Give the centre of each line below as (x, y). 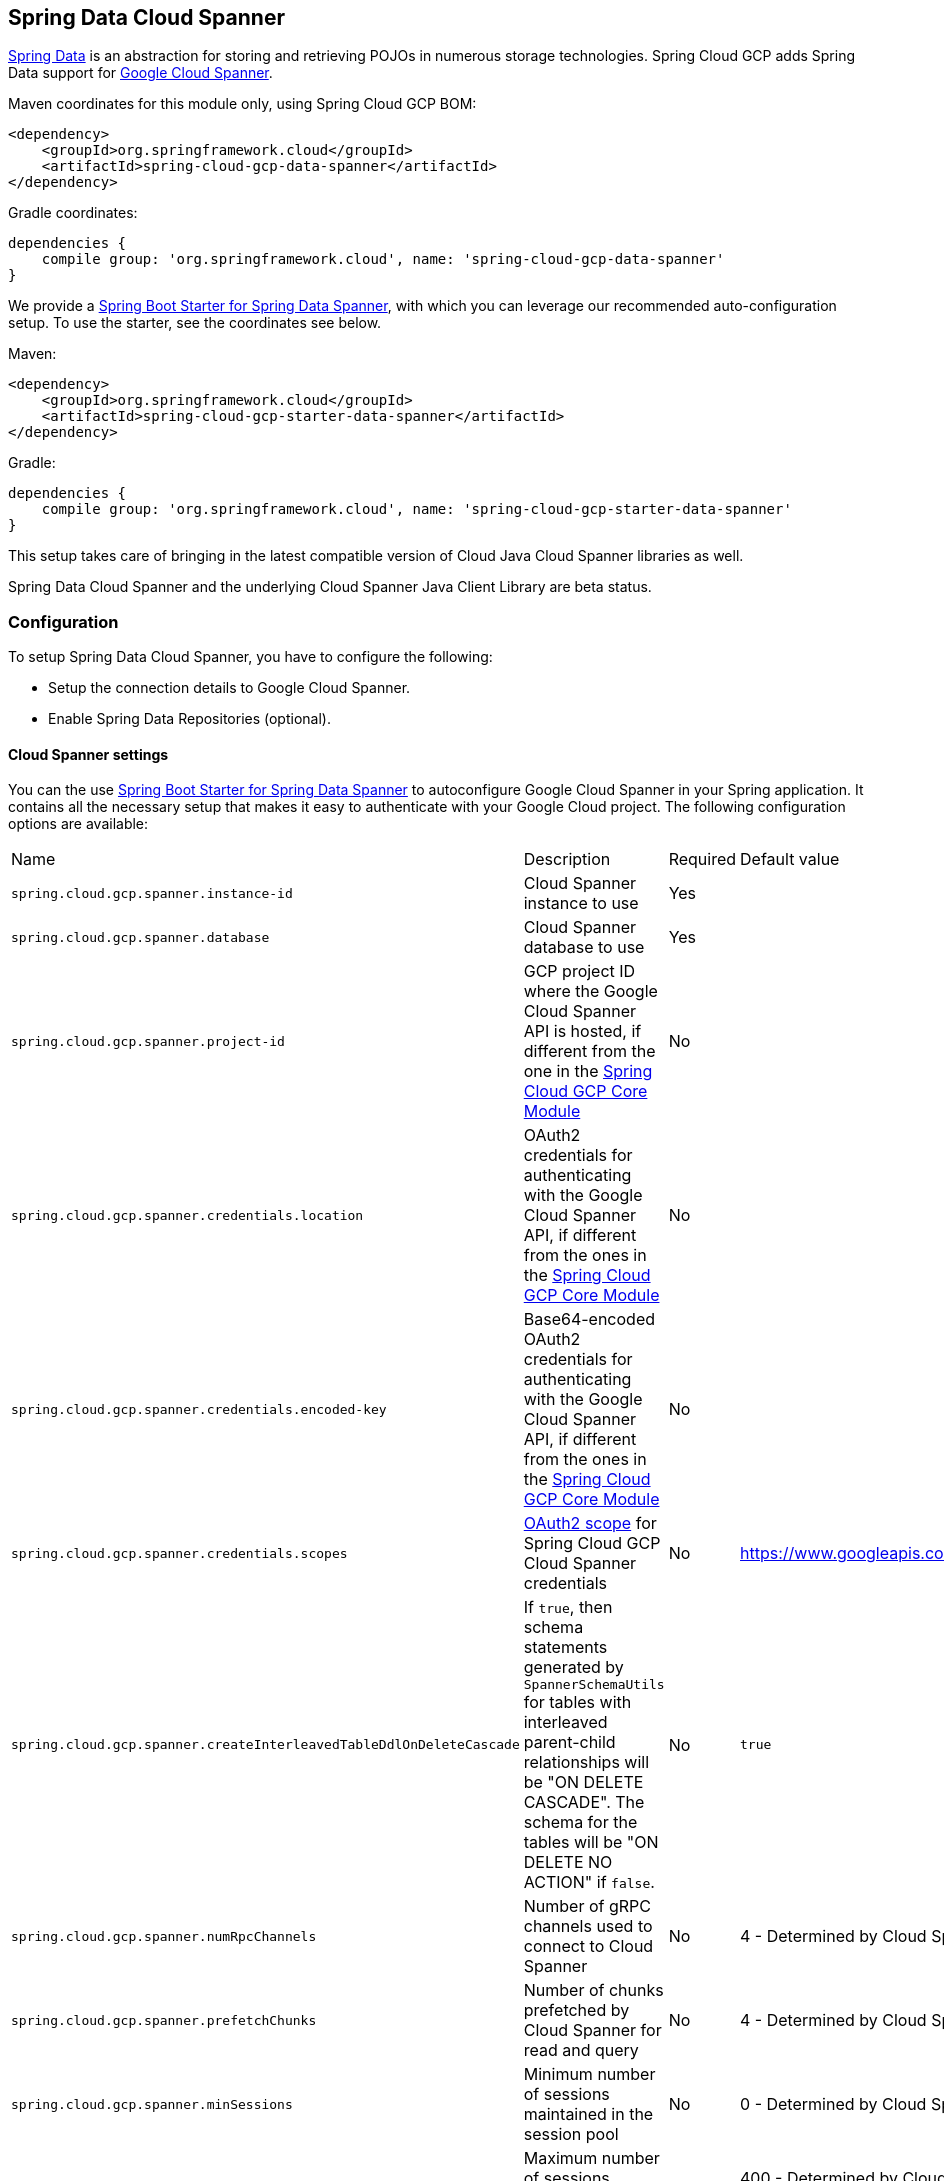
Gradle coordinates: (73, 213)
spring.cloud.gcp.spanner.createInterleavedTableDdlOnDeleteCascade (265, 1745)
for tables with (577, 1702)
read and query (581, 2050)
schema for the (580, 1822)
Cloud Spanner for (592, 2030)
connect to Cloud (588, 1946)
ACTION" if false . (589, 1882)
